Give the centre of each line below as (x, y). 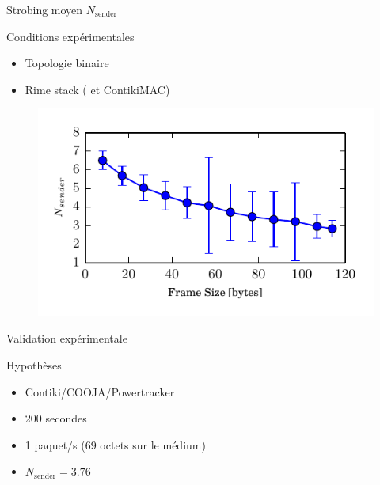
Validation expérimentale (67, 338)
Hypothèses (34, 364)
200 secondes (56, 418)
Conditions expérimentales (70, 36)
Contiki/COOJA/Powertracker (100, 391)
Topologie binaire (67, 63)
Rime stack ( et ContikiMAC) (97, 89)
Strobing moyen (45, 9)
